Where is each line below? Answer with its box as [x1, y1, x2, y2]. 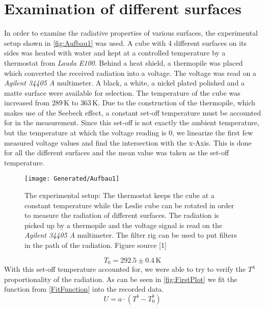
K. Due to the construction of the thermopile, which [92, 97, 255, 108]
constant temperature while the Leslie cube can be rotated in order [24, 200, 234, 210]
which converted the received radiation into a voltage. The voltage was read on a [4, 67, 256, 78]
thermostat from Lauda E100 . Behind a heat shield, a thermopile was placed [4, 57, 243, 68]
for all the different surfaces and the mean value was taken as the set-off [4, 147, 229, 158]
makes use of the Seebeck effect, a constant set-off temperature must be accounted [4, 107, 261, 118]
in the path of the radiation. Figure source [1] [24, 240, 167, 250]
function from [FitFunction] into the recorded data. [4, 284, 164, 294]
